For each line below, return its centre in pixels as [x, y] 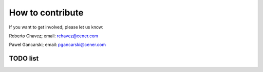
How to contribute [46, 13]
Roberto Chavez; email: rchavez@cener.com [54, 36]
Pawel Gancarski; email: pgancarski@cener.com [57, 45]
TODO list [24, 59]
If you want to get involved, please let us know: [56, 27]
